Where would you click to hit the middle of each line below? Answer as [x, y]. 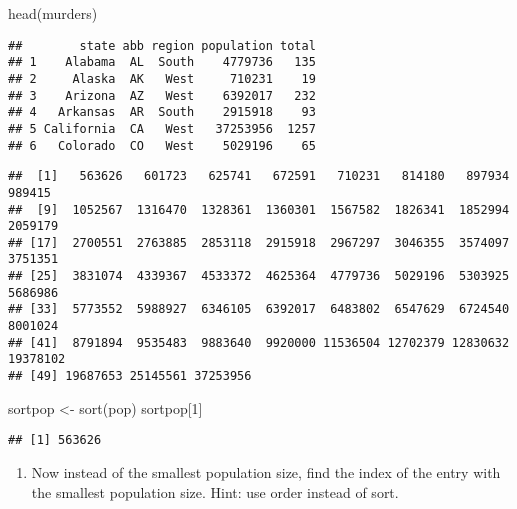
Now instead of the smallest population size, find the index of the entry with [266, 471]
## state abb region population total [162, 45]
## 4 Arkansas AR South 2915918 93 [162, 112]
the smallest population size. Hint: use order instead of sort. [215, 491]
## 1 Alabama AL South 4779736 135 [162, 62]
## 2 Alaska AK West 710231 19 [162, 78]
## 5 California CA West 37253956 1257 [162, 128]
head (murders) [53, 13]
